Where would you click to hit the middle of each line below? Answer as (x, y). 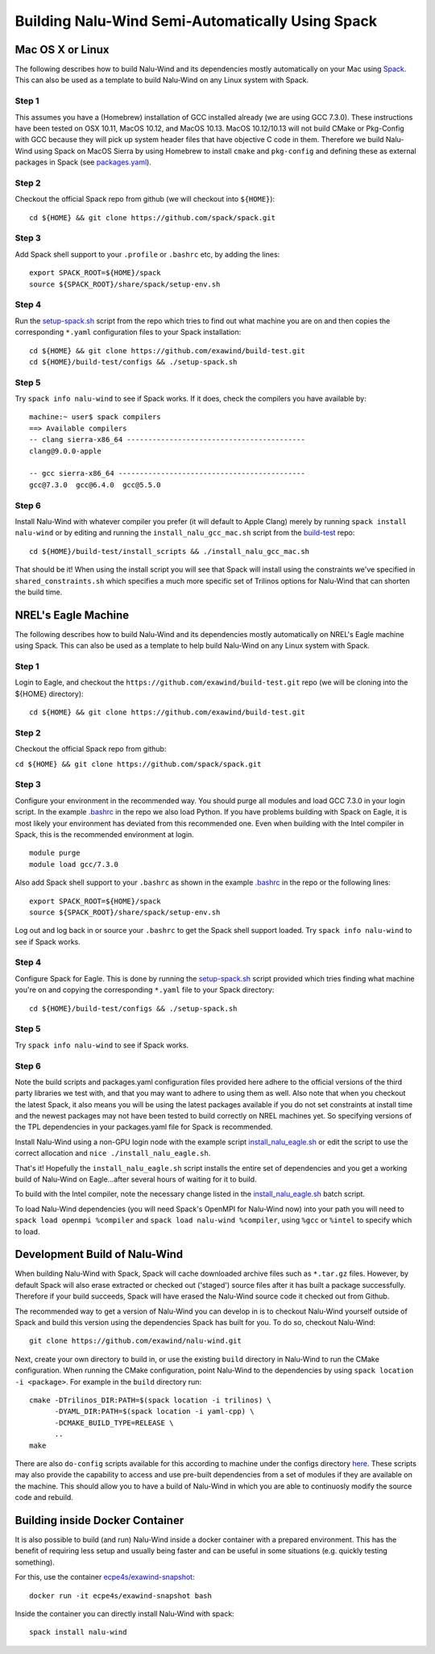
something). (35, 1562)
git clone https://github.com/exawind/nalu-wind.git (135, 1341)
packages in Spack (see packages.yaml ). (83, 162)
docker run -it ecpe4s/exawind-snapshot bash (121, 1596)
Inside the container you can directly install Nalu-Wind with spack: (124, 1614)
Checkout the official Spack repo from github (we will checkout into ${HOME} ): (145, 199)
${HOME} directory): (49, 694)
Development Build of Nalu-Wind (99, 1254)
